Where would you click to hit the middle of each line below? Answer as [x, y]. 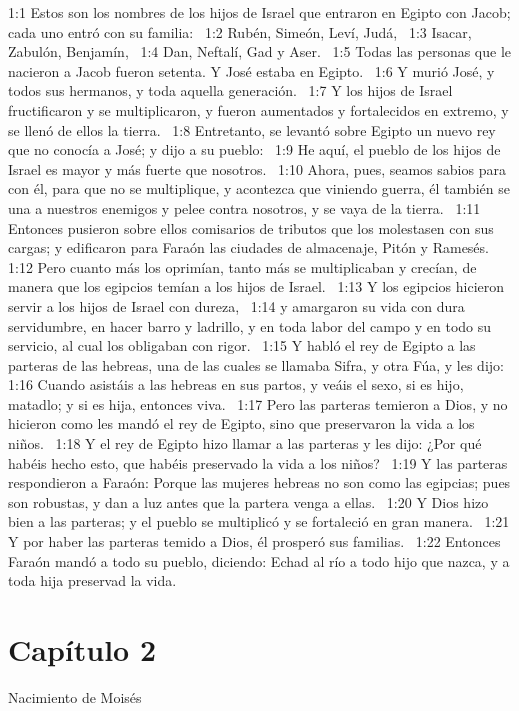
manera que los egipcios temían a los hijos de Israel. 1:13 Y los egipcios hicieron [256, 286]
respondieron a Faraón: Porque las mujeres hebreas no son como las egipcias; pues [259, 482]
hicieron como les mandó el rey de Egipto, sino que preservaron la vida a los [241, 423]
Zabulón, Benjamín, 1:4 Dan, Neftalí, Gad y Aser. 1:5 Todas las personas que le [260, 51]
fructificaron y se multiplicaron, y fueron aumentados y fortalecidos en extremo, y [258, 109]
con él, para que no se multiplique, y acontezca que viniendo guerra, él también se [259, 188]
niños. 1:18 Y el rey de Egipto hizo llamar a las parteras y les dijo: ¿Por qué [245, 443]
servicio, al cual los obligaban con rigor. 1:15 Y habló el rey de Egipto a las [242, 345]
